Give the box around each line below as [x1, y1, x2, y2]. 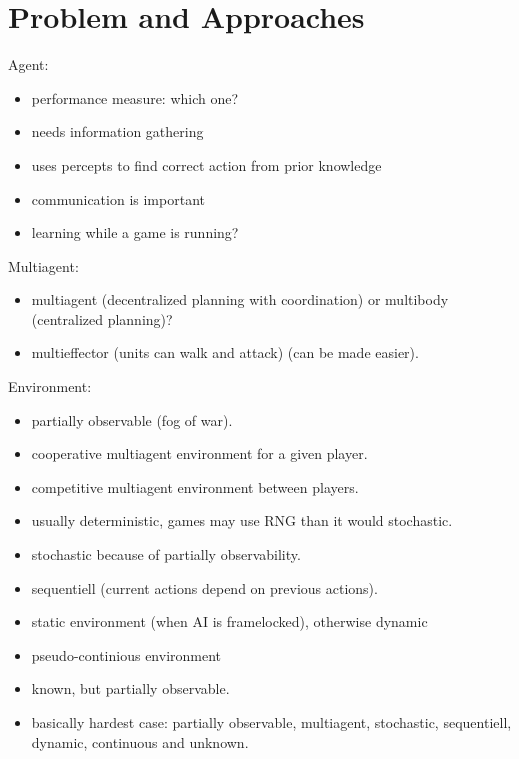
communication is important [31, 188, 205, 209]
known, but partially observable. [31, 678, 230, 699]
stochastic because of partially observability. [31, 544, 301, 565]
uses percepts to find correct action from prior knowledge [31, 154, 382, 175]
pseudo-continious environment [31, 644, 222, 665]
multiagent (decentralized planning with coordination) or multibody [31, 289, 449, 310]
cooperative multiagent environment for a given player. [31, 443, 368, 464]
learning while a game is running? [31, 222, 239, 243]
